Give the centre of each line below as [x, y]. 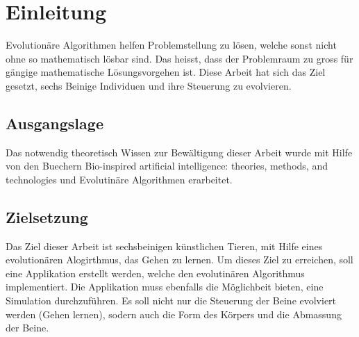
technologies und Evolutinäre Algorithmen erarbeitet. [119, 179]
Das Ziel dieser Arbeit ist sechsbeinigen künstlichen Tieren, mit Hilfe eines [164, 246]
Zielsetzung [47, 216]
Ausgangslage [55, 123]
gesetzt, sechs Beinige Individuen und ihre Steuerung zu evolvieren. [149, 85]
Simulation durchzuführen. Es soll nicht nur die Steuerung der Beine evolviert [171, 301]
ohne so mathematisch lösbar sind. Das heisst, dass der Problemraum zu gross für [179, 58]
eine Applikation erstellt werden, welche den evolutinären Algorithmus [155, 273]
